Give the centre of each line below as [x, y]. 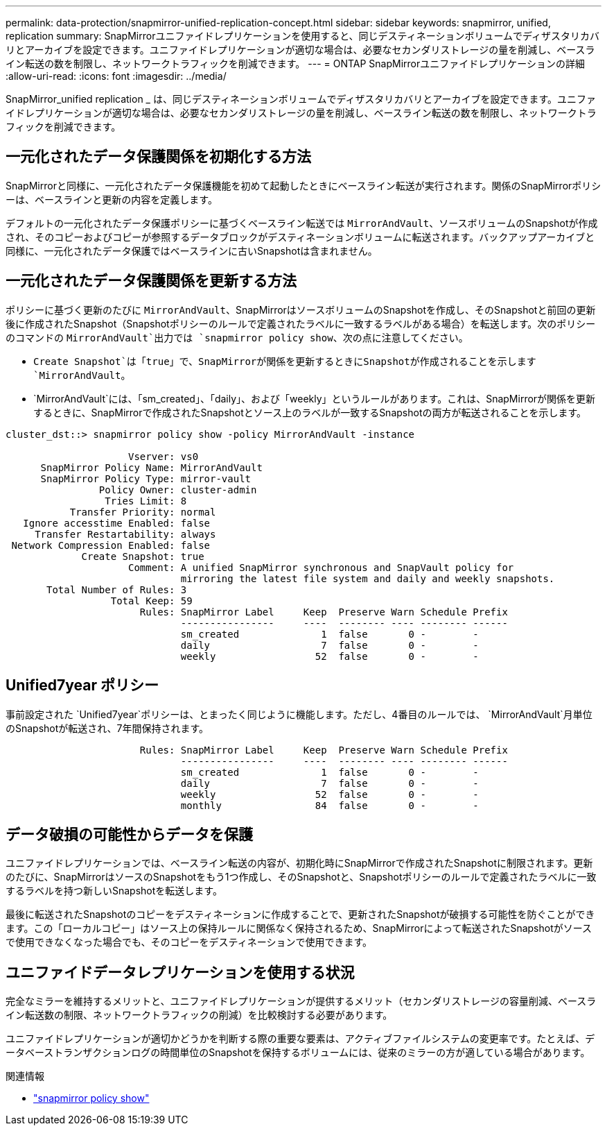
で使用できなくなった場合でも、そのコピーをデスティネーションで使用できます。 [189, 942]
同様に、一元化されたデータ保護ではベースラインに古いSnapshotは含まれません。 [192, 250]
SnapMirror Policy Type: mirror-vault [146, 478]
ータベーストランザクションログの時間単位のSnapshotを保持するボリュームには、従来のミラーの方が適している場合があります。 [298, 1053]
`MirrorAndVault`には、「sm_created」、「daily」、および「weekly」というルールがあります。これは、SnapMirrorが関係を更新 [315, 398]
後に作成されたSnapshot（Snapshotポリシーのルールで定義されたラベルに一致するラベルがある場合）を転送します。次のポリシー [301, 323]
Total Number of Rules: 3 [117, 589]
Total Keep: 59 [151, 601]
